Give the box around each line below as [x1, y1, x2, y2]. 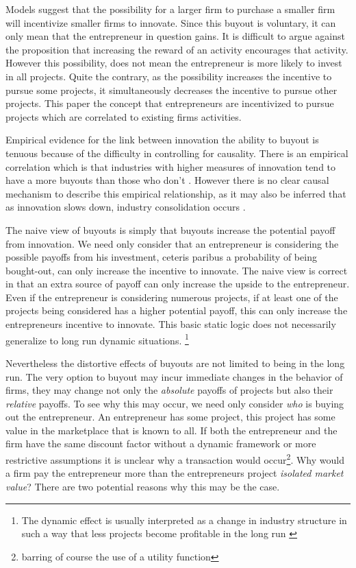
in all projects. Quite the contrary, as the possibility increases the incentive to [5, 69, 332, 83]
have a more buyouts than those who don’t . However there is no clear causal [5, 173, 329, 187]
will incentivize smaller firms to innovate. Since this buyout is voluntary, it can [5, 15, 336, 29]
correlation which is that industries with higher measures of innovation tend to [5, 159, 336, 174]
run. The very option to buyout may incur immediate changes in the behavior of [5, 369, 343, 383]
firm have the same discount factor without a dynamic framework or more [5, 436, 316, 451]
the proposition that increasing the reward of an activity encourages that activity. [5, 42, 348, 56]
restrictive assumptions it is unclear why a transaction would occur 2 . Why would [5, 451, 344, 466]
